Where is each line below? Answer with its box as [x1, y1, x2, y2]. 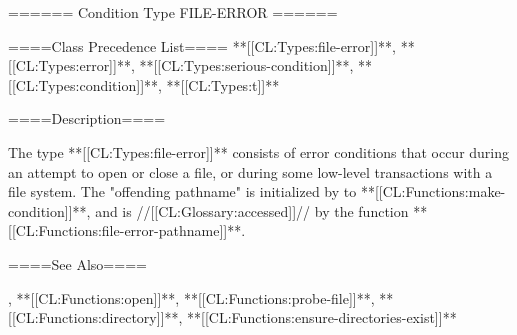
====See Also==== [8, 253, 147, 274]
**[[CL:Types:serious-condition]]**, [139, 55, 354, 76]
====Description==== [8, 108, 166, 129]
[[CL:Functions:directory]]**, [8, 307, 183, 328]
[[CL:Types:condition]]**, [8, 74, 162, 95]
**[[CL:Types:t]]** [166, 74, 280, 95]
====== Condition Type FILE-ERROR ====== [8, 2, 338, 22]
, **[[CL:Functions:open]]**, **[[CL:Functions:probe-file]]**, [8, 287, 375, 308]
